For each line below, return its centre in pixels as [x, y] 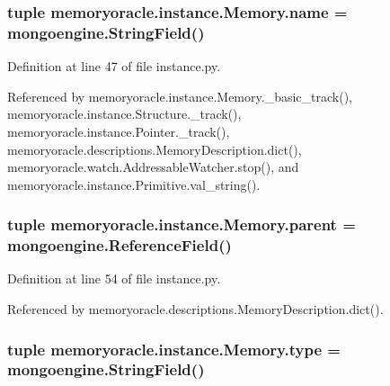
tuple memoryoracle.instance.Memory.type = [174, 349]
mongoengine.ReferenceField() [120, 245]
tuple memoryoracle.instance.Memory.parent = [182, 224]
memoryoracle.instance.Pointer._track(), [119, 131]
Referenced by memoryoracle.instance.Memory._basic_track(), [180, 96]
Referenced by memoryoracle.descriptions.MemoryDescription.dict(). [195, 309]
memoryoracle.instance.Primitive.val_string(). [134, 184]
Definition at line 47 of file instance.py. [114, 66]
